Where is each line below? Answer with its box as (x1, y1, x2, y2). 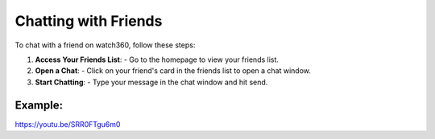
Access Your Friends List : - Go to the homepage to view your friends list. (35, 55, 280, 64)
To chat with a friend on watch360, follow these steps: (14, 40, 196, 50)
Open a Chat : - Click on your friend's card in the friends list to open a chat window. (35, 66, 312, 76)
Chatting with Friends (14, 12, 163, 30)
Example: (14, 98, 64, 112)
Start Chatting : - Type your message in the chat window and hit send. (35, 77, 268, 87)
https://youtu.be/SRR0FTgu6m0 (14, 119, 121, 129)
